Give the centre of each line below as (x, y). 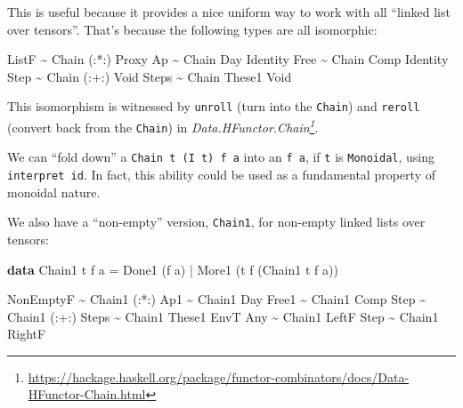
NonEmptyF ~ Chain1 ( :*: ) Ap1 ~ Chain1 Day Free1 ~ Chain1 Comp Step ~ (217, 299)
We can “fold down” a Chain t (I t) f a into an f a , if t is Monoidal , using (221, 157)
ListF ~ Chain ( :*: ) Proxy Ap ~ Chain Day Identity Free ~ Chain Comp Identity (228, 59)
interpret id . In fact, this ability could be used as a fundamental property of (221, 174)
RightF (27, 334)
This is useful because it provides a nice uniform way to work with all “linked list (229, 12)
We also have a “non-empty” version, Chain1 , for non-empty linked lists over (216, 222)
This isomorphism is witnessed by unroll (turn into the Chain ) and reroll (214, 106)
